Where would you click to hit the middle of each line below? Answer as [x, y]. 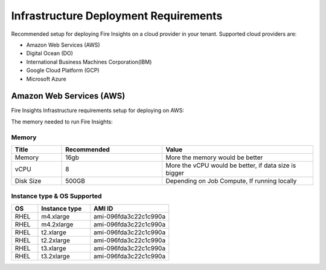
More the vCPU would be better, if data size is [231, 165]
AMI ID [104, 208]
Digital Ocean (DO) [50, 53]
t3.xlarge [54, 248]
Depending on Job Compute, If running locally [231, 180]
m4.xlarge [56, 216]
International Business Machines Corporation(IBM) [89, 62]
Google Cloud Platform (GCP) [63, 70]
